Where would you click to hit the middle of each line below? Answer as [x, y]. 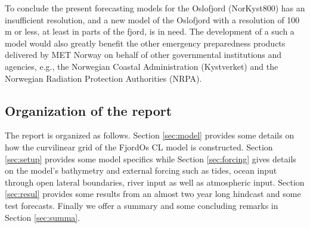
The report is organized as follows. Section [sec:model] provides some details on [150, 135]
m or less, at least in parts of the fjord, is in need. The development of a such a [150, 31]
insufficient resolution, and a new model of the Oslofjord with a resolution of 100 [152, 19]
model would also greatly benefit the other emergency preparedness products [145, 43]
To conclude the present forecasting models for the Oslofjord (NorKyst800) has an [155, 8]
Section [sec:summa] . [43, 217]
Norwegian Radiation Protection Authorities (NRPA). [103, 78]
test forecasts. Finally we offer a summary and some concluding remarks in [142, 205]
